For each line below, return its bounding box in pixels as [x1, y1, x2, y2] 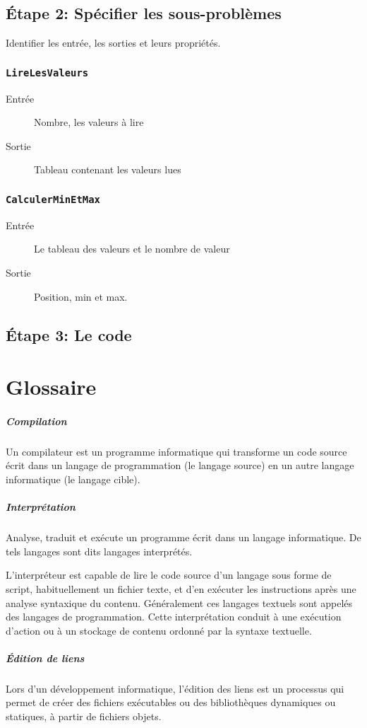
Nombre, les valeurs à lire [34, 115, 144, 129]
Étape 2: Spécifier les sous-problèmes [6, 2, 282, 24]
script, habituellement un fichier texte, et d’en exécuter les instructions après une [6, 581, 356, 596]
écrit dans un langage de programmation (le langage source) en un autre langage [6, 458, 354, 473]
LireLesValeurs [6, 67, 89, 79]
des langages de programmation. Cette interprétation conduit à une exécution [6, 609, 342, 624]
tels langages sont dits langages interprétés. [6, 543, 193, 558]
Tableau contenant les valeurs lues [34, 162, 181, 177]
